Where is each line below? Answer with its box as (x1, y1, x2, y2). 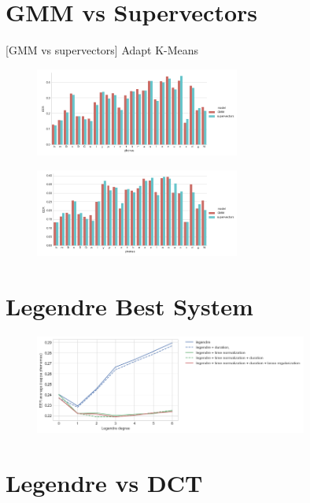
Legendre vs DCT (6, 466, 203, 498)
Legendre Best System (6, 290, 253, 322)
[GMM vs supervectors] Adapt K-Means (6, 42, 199, 58)
